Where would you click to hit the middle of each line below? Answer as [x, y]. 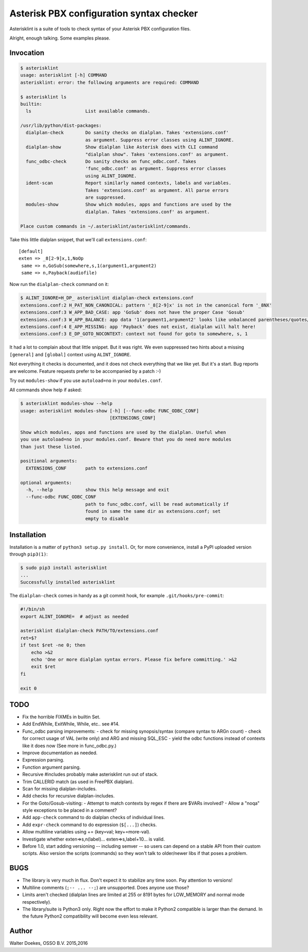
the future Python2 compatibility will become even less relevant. [90, 916]
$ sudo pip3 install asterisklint [64, 568]
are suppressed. [105, 197]
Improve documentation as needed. [60, 753]
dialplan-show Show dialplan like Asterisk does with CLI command [122, 147]
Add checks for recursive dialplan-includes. [69, 796]
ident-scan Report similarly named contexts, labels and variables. [129, 183]
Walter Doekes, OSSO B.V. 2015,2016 [49, 943]
